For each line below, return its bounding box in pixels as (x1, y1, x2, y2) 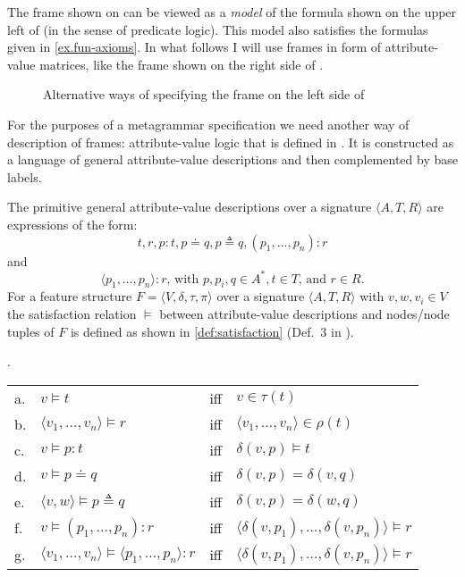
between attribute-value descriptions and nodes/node (159, 305, 450, 323)
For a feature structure (7, 287, 132, 305)
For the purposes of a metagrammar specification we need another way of (7, 114, 410, 133)
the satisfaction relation (7, 305, 137, 323)
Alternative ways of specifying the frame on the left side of (43, 85, 365, 104)
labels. (7, 167, 42, 186)
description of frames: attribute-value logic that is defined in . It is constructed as (7, 132, 454, 151)
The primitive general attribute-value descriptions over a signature (7, 197, 372, 216)
